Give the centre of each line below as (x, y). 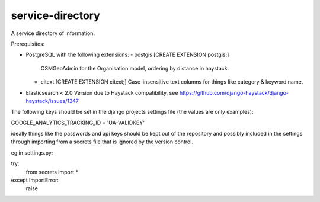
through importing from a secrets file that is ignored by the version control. (102, 142)
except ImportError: (35, 180)
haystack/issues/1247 (52, 101)
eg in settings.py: (32, 153)
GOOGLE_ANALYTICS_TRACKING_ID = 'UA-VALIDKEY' (78, 123)
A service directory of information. (53, 33)
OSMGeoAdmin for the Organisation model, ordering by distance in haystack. (135, 68)
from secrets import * (52, 172)
